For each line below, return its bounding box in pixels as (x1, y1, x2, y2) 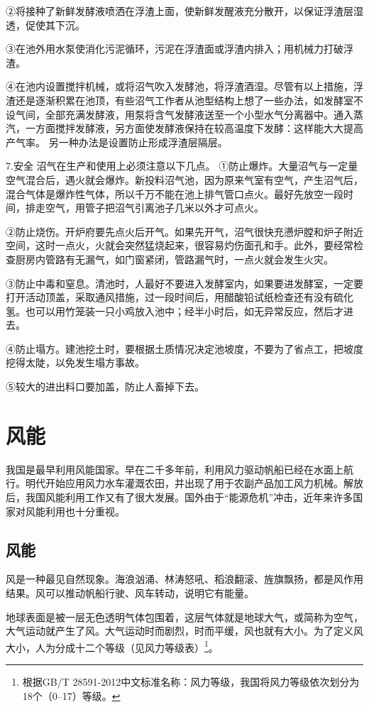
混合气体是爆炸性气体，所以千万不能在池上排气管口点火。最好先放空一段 (6, 186, 343, 201)
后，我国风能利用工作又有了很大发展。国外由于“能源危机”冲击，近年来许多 (6, 489, 353, 504)
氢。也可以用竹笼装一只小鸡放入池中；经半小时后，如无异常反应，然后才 (6, 303, 343, 318)
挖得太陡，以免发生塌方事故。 (6, 355, 145, 370)
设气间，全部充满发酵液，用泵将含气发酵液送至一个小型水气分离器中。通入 (6, 106, 353, 121)
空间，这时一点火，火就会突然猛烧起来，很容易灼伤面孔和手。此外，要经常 (6, 238, 353, 253)
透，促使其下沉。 (6, 17, 85, 32)
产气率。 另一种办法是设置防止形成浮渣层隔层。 (6, 134, 228, 149)
